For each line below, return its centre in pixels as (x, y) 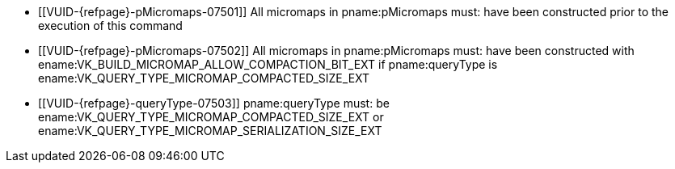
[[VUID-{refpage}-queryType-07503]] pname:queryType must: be (214, 103)
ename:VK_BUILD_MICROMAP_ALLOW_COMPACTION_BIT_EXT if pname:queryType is (268, 64)
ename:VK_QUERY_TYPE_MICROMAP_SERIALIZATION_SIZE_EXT (210, 131)
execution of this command (110, 25)
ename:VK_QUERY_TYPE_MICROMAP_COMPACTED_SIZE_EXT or (211, 117)
